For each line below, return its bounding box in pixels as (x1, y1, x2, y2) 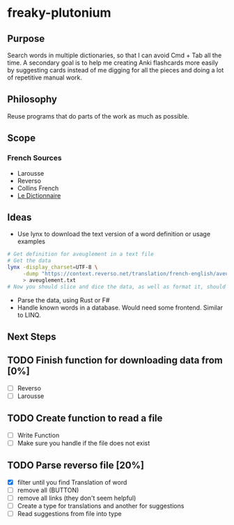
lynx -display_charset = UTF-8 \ (7, 264, 98, 271)
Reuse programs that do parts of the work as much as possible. (7, 112, 189, 120)
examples (17, 237, 45, 245)
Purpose (7, 33, 45, 45)
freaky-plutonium (7, 5, 111, 21)
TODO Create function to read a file (7, 413, 163, 425)
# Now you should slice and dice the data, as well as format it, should (7, 283, 226, 290)
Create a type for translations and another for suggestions (17, 501, 185, 510)
